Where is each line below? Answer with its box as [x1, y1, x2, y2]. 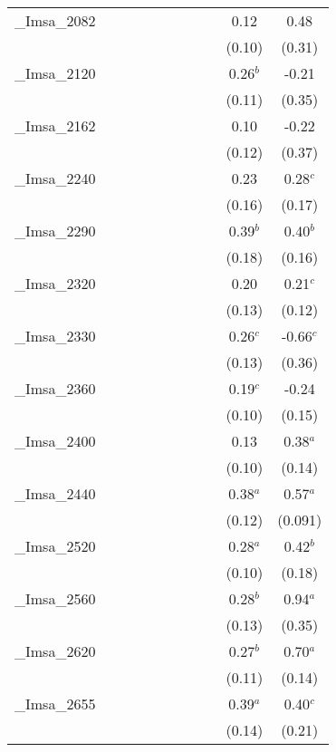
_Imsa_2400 [14, 430, 96, 451]
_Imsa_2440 [14, 483, 96, 504]
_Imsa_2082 [14, 10, 96, 31]
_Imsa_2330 [14, 325, 96, 346]
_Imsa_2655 [14, 693, 96, 714]
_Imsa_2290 [14, 220, 96, 241]
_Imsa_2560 [14, 588, 96, 609]
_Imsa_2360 [14, 378, 96, 399]
